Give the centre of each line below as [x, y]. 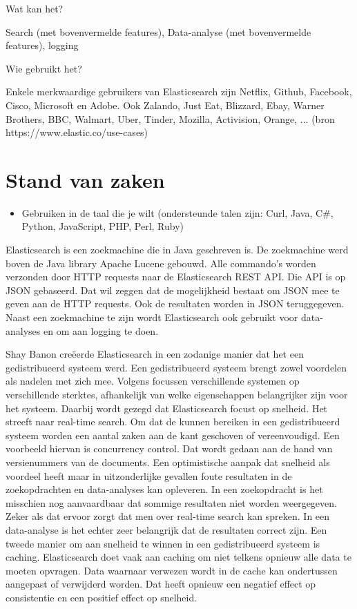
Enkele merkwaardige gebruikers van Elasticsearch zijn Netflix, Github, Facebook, [179, 91]
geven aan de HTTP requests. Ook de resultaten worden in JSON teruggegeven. [175, 303]
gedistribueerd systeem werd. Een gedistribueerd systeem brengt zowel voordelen [176, 367]
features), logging [42, 45]
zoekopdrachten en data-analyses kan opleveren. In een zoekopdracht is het [164, 489]
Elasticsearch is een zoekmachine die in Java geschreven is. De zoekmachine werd [177, 250]
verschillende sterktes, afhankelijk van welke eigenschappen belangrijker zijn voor [177, 394]
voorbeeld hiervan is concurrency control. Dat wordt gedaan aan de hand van [169, 448]
